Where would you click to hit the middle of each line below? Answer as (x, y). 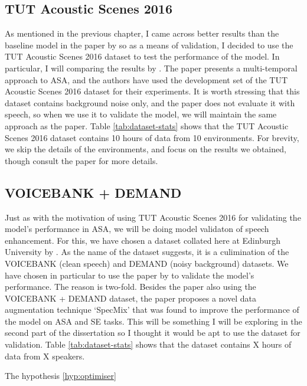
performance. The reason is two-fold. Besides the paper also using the (130, 287)
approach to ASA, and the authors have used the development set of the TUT (146, 79)
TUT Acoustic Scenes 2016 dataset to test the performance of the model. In (142, 56)
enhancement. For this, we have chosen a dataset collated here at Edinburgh (143, 240)
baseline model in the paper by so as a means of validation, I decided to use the (149, 45)
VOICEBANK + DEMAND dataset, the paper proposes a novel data (130, 298)
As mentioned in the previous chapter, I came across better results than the (142, 33)
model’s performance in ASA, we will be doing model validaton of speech (137, 229)
